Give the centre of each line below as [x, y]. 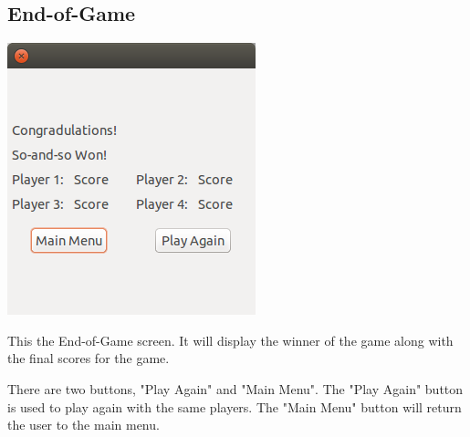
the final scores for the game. [89, 358]
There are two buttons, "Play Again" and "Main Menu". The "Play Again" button [235, 388]
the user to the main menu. [84, 425]
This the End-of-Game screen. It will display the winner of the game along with [230, 340]
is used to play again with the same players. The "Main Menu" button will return [235, 406]
